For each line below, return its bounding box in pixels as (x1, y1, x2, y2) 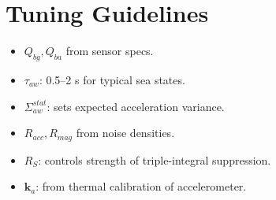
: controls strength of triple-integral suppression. (38, 151, 271, 168)
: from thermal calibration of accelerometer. (35, 178, 247, 194)
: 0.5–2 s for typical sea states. (39, 71, 185, 87)
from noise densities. (76, 124, 175, 141)
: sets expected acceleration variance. (47, 98, 225, 114)
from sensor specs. (65, 43, 154, 59)
